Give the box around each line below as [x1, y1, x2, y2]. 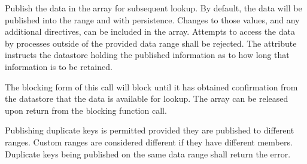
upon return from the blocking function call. [5, 104, 167, 116]
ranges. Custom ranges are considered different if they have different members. [5, 135, 293, 148]
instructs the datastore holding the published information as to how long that [5, 48, 290, 61]
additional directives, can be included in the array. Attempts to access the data [5, 25, 295, 38]
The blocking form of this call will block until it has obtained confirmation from [5, 80, 298, 93]
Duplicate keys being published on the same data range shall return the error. [5, 147, 291, 160]
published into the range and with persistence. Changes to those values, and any [5, 13, 300, 26]
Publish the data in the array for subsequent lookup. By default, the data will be [5, 2, 302, 14]
